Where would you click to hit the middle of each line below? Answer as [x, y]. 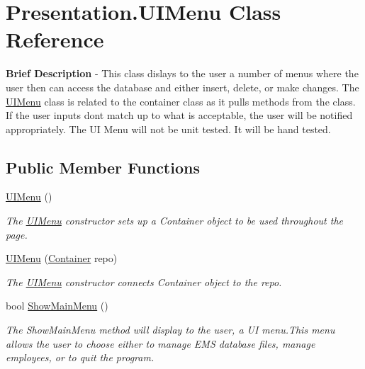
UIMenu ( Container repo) [62, 258]
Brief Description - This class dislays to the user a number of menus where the [182, 73]
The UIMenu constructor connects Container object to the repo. [144, 282]
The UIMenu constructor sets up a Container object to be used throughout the [175, 221]
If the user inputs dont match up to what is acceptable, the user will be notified [179, 115]
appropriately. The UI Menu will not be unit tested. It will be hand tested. [168, 129]
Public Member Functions [103, 167]
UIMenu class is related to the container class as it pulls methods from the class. [181, 101]
